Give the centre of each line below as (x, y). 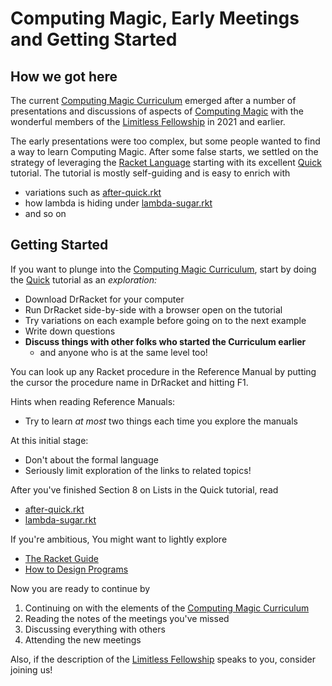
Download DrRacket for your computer (104, 299)
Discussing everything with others (95, 629)
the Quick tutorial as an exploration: (84, 279)
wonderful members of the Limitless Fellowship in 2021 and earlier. (148, 121)
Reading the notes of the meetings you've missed (127, 618)
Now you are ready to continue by (80, 588)
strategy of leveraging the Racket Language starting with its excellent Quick (166, 162)
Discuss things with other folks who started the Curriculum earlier (165, 341)
